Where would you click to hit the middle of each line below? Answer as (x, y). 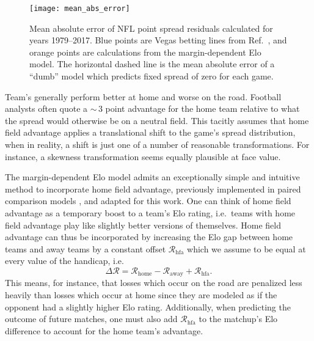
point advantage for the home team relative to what (203, 108)
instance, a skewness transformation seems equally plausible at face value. (143, 156)
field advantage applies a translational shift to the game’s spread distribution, (150, 132)
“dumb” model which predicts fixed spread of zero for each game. (152, 76)
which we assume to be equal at (246, 248)
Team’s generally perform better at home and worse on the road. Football (143, 96)
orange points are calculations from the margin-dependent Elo (145, 52)
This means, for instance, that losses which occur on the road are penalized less (154, 283)
